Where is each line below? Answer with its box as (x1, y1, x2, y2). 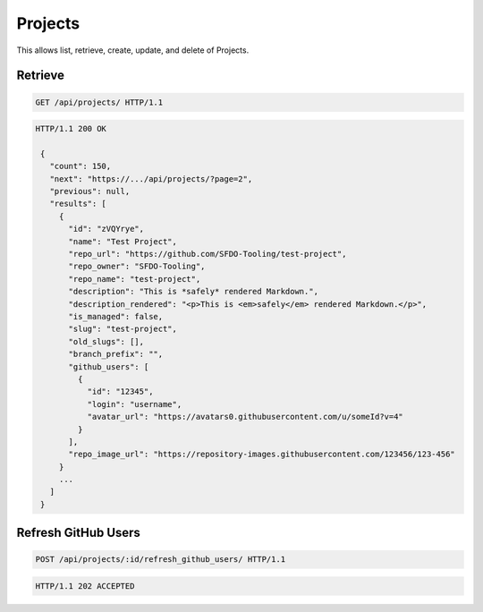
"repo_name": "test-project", (68, 274, 201, 284)
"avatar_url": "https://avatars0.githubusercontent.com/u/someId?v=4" (87, 412, 404, 422)
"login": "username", (87, 399, 182, 409)
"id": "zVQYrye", (68, 224, 145, 234)
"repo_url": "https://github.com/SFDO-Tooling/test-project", (68, 249, 347, 259)
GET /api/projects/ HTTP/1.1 (35, 97, 164, 107)
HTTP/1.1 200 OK (35, 123, 107, 134)
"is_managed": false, (68, 311, 164, 321)
